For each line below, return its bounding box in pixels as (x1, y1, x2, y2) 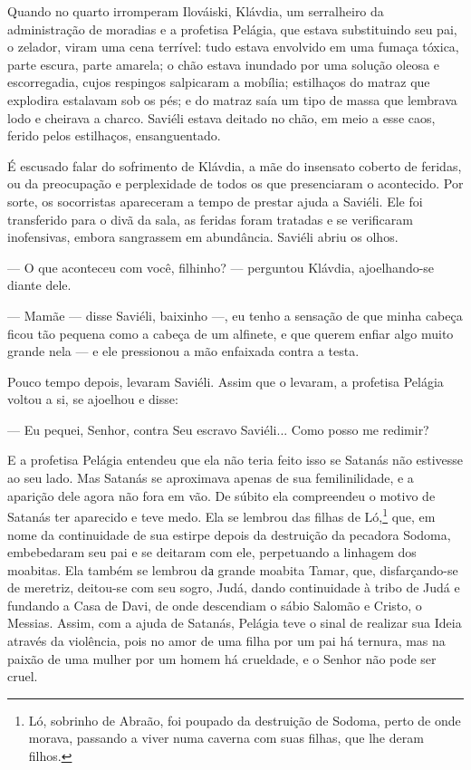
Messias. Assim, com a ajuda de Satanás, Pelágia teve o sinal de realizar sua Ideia (7, 613, 462, 632)
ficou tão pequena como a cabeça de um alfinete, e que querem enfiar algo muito (7, 323, 454, 342)
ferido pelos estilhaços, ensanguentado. (7, 126, 221, 145)
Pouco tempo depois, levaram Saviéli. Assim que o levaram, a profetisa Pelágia (7, 371, 444, 390)
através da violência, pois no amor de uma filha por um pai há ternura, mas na (7, 631, 446, 650)
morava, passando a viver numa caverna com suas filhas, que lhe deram (28, 728, 424, 747)
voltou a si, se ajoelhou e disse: (7, 390, 178, 409)
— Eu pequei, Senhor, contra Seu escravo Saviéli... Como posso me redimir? (7, 419, 429, 438)
